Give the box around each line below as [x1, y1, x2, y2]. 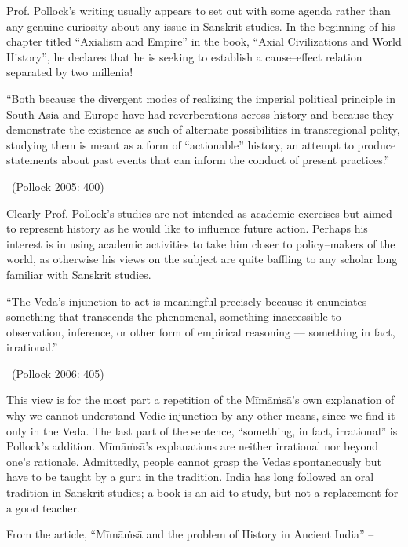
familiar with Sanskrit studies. [6, 266, 151, 282]
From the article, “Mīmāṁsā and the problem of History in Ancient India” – [6, 526, 374, 542]
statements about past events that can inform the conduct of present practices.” [6, 152, 390, 168]
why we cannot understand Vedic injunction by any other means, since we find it [6, 407, 395, 424]
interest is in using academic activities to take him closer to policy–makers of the [6, 235, 395, 251]
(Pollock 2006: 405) [11, 365, 104, 381]
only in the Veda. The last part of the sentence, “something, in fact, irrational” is [6, 422, 398, 439]
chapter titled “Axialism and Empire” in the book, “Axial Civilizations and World [6, 33, 402, 50]
